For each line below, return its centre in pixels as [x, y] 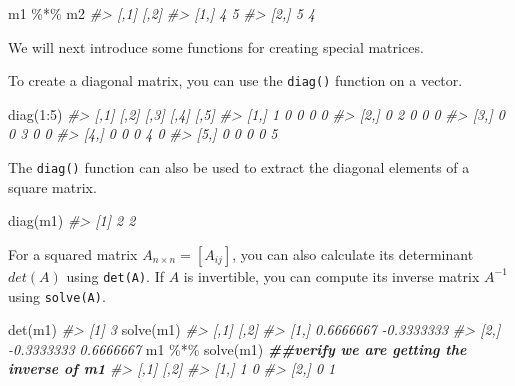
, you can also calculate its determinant [353, 253]
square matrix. [52, 186]
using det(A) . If [115, 275]
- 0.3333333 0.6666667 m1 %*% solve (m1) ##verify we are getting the [237, 348]
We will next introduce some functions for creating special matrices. [216, 46]
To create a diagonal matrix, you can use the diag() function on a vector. [235, 80]
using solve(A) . [57, 295]
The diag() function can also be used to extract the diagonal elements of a [239, 167]
